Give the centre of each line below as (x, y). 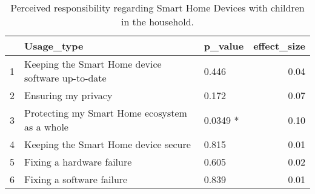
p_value (224, 46)
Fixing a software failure (76, 179)
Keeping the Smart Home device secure (108, 144)
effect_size (279, 46)
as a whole (46, 127)
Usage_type (54, 46)
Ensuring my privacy (68, 95)
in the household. (157, 21)
